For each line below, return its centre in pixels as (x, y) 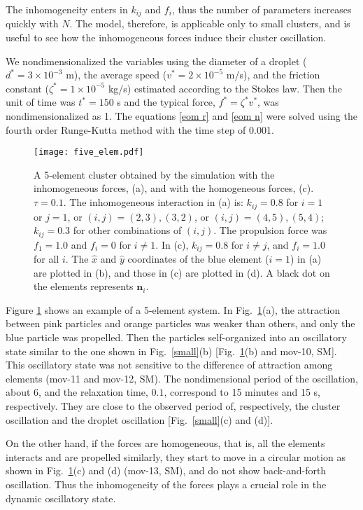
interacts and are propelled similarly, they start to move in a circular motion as (176, 456)
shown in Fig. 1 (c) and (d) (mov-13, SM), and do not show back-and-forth (166, 470)
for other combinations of (127, 230)
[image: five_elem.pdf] (89, 152)
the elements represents (84, 286)
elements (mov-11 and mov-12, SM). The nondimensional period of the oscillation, (182, 378)
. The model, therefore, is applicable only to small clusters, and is (210, 23)
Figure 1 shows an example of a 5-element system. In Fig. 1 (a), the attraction (173, 309)
